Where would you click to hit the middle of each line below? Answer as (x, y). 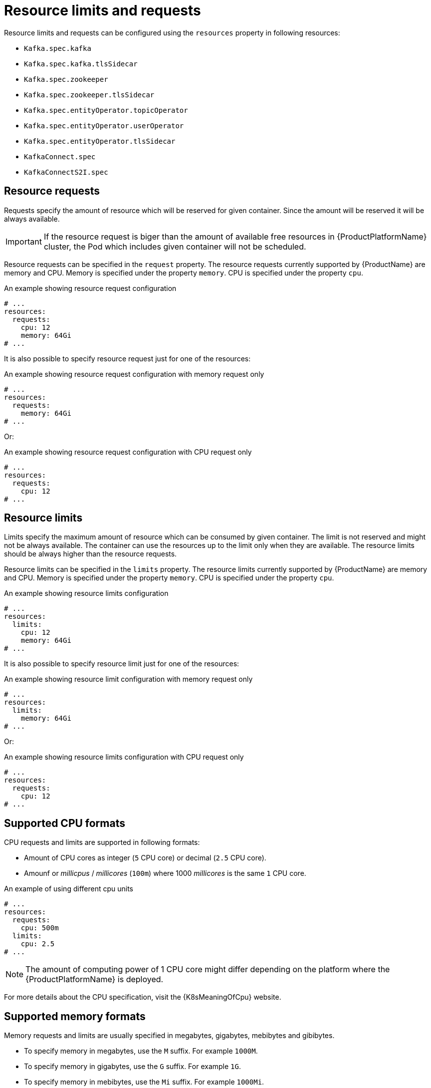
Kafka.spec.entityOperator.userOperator (104, 126)
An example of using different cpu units (69, 889)
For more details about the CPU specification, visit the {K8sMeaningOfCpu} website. (143, 997)
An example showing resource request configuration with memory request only (134, 374)
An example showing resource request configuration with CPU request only (128, 452)
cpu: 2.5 (38, 944)
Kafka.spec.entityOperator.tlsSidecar (100, 141)
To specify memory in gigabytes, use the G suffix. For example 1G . (133, 1067)
